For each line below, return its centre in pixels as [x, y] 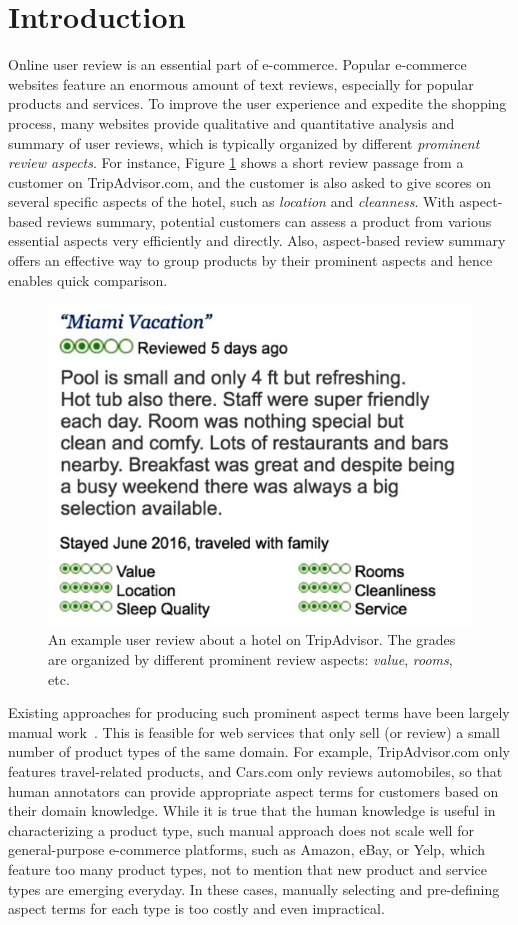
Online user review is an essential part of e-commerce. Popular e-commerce [237, 64]
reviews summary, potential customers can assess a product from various [269, 220]
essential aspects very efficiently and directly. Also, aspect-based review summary [257, 240]
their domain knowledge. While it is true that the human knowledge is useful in [252, 810]
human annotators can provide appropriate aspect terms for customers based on [253, 790]
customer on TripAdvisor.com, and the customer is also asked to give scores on [249, 181]
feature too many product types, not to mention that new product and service [248, 869]
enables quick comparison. [88, 279]
